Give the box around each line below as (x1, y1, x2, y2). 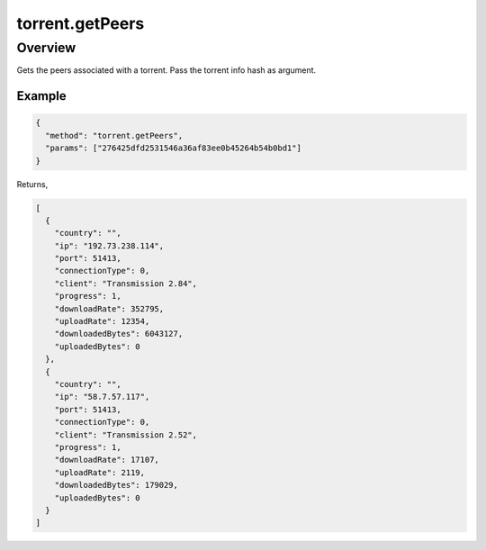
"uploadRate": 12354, (54, 316, 150, 327)
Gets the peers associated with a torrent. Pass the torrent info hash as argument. (16, 65, 317, 76)
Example (16, 88, 67, 104)
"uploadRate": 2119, (54, 467, 146, 477)
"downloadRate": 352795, (54, 303, 165, 314)
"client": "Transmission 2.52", (54, 429, 198, 440)
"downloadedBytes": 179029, (54, 480, 179, 491)
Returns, (16, 178, 49, 189)
